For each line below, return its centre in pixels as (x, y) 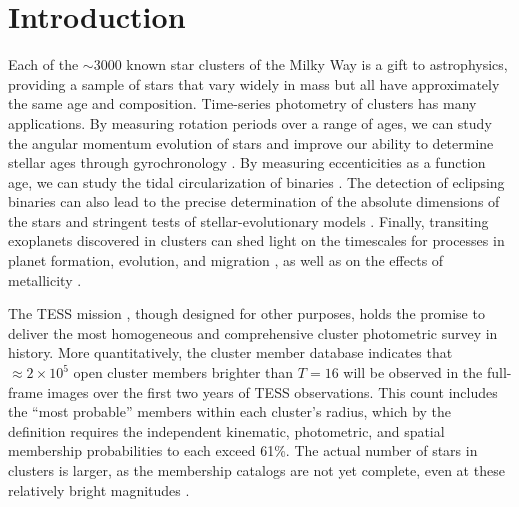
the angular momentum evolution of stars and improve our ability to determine (251, 142)
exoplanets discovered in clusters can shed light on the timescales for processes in (256, 240)
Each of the (43, 64)
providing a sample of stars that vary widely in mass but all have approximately (254, 83)
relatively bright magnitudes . (99, 489)
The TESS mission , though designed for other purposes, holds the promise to (246, 313)
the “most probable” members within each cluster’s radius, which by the (230, 411)
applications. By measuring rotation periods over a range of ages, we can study (250, 122)
